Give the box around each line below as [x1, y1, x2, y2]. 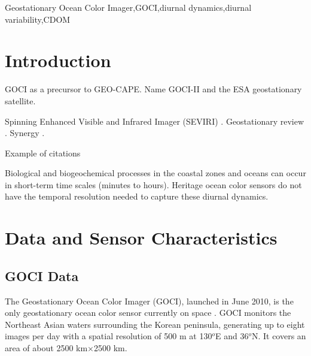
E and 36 [215, 330, 249, 342]
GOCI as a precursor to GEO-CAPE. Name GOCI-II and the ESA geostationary [5, 83, 302, 95]
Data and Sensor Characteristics [5, 225, 278, 250]
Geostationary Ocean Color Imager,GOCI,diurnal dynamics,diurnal [5, 1, 252, 13]
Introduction [5, 48, 111, 73]
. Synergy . [5, 126, 45, 139]
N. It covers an [251, 330, 306, 342]
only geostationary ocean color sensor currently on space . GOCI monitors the [5, 306, 291, 319]
